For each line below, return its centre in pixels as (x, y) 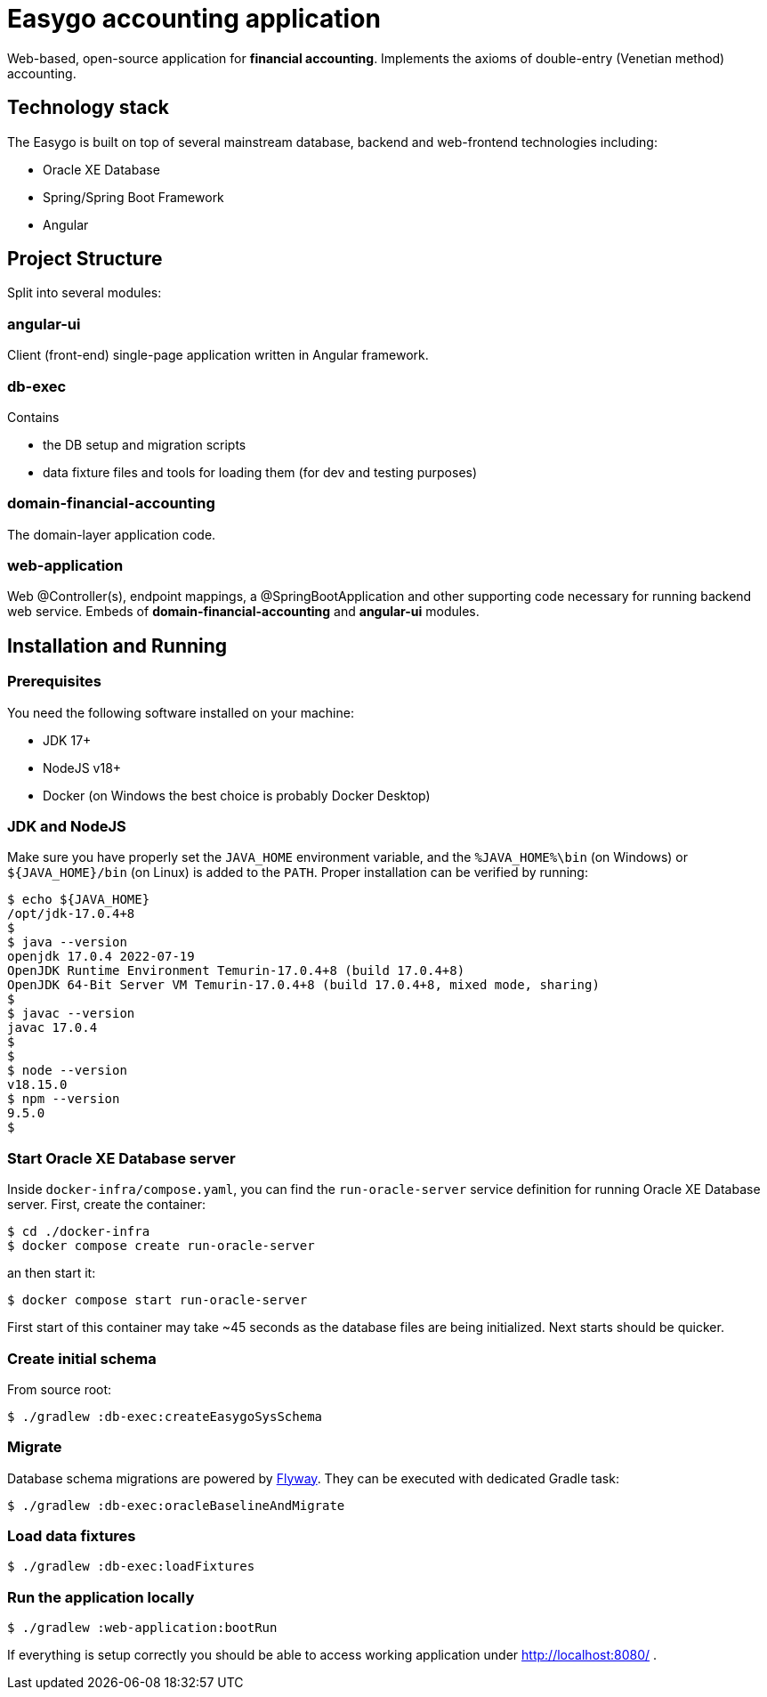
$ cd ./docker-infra (79, 1232)
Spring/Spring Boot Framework (133, 197)
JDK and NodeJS (67, 827)
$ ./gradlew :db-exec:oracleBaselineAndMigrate (176, 1505)
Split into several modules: (85, 293)
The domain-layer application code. (112, 534)
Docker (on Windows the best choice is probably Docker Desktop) (237, 795)
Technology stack (89, 108)
